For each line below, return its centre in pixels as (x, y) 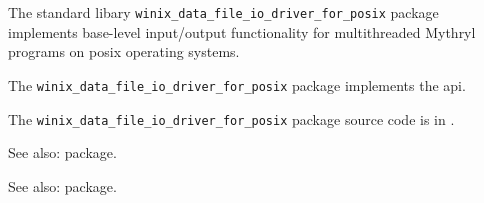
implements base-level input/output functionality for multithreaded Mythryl (242, 31)
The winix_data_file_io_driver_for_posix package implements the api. (237, 84)
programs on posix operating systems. (124, 51)
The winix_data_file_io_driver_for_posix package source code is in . (231, 118)
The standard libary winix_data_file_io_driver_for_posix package (223, 12)
